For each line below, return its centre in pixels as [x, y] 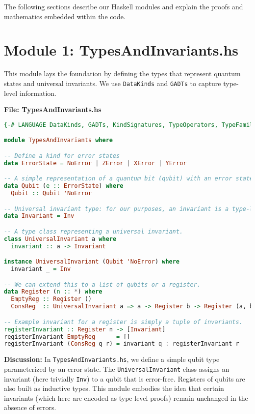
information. [38, 93]
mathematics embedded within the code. [65, 16]
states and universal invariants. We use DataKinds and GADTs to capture [113, 83]
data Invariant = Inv [39, 216]
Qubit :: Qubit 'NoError [51, 193]
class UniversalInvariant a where [60, 239]
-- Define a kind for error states [62, 156]
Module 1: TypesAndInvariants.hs [121, 50]
